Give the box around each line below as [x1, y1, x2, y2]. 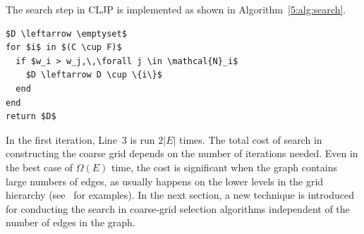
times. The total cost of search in [179, 132, 322, 147]
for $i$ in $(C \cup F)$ [6, 42, 122, 53]
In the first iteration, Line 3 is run [6, 132, 155, 147]
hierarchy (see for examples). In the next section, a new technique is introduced [6, 187, 354, 202]
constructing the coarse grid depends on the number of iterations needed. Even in [6, 146, 358, 161]
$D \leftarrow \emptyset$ [6, 28, 127, 39]
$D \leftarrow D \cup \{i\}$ [25, 70, 162, 80]
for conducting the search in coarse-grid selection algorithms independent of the [6, 201, 350, 216]
